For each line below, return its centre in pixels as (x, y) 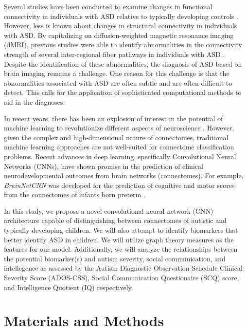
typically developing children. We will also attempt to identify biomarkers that (121, 230)
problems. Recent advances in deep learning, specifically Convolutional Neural (120, 156)
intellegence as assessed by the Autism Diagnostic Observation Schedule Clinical (123, 268)
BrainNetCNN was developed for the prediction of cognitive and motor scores (119, 185)
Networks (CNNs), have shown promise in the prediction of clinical (104, 166)
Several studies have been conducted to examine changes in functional (108, 6)
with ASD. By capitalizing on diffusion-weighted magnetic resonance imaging (119, 35)
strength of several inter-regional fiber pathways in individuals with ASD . (115, 54)
